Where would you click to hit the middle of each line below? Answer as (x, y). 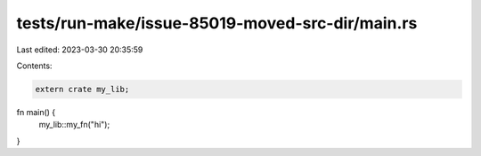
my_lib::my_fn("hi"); (74, 125)
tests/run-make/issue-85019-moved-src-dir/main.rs (217, 23)
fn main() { (36, 112)
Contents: (34, 66)
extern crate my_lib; (82, 89)
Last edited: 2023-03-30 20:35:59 (80, 50)
